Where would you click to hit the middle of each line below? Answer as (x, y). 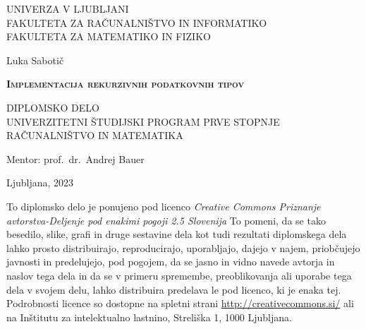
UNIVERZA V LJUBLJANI (68, 8)
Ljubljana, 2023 (40, 183)
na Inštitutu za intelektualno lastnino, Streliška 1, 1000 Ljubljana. (149, 317)
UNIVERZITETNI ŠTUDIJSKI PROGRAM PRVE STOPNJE (143, 121)
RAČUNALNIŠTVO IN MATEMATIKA (95, 135)
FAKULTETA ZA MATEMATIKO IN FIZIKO (109, 36)
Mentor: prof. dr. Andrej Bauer (75, 158)
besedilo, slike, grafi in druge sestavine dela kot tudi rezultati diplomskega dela (177, 234)
